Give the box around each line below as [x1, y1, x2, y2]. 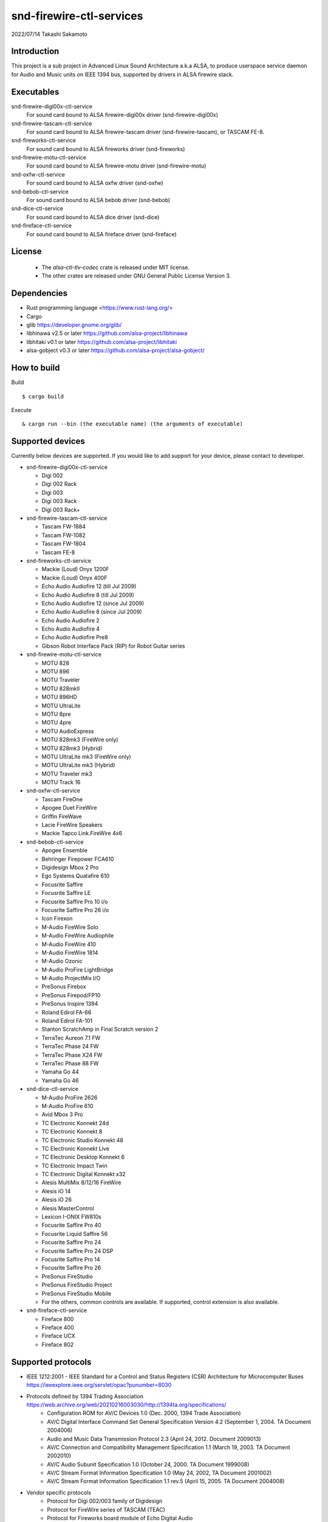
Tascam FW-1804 [41, 540, 86, 547]
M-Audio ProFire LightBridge [41, 966, 114, 973]
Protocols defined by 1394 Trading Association [26, 1392, 144, 1400]
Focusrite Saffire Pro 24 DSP [41, 1247, 114, 1254]
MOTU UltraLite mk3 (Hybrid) [41, 762, 115, 769]
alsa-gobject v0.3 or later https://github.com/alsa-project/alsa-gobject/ [26, 347, 205, 354]
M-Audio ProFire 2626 [41, 1093, 98, 1101]
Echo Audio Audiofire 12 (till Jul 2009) [41, 583, 137, 590]
